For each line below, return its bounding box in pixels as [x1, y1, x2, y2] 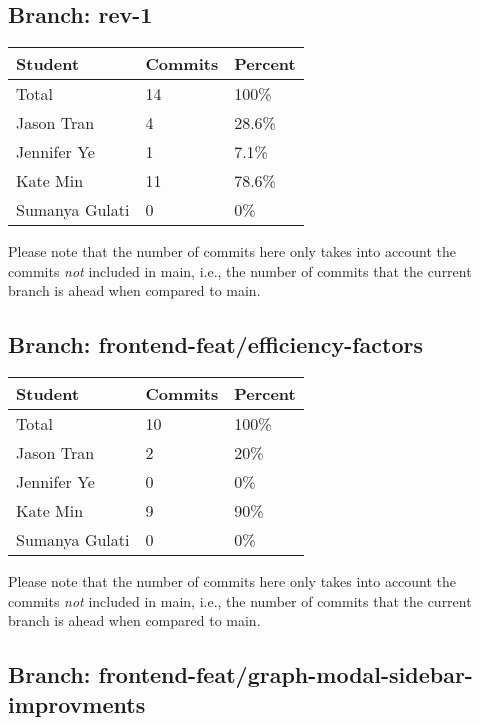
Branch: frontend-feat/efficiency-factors [8, 329, 424, 360]
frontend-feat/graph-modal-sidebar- [98, 659, 473, 690]
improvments [8, 688, 146, 719]
